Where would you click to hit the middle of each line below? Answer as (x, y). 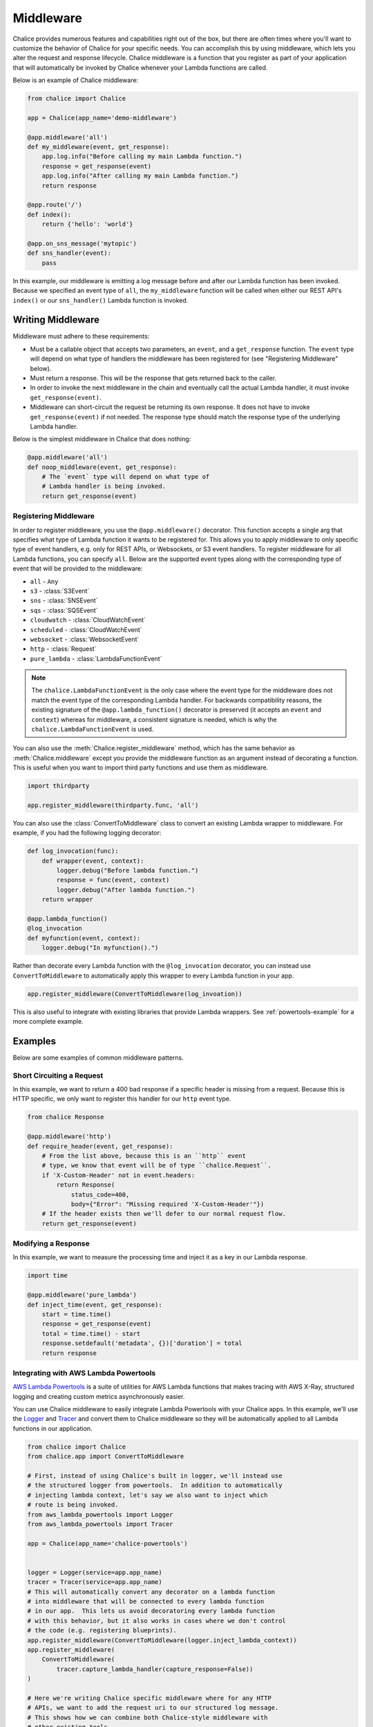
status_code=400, (100, 1194)
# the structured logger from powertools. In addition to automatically (155, 1486)
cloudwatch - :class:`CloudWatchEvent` (88, 620)
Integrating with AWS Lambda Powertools (84, 1373)
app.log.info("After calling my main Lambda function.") (140, 176)
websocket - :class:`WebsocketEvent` (85, 639)
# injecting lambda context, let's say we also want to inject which (147, 1495)
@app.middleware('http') (69, 1137)
